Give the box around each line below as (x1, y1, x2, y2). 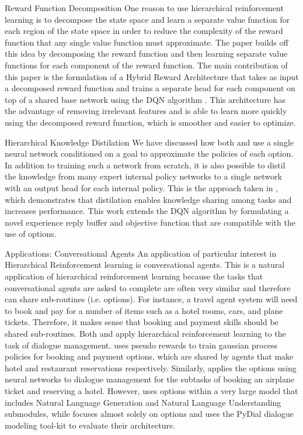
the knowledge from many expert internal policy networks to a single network (5, 170, 282, 182)
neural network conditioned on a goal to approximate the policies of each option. (5, 147, 294, 160)
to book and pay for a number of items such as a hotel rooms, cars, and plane (5, 304, 283, 316)
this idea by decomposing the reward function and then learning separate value (5, 47, 288, 60)
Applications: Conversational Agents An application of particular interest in (5, 247, 277, 259)
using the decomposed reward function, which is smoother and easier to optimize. (5, 116, 296, 128)
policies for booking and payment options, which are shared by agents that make (5, 350, 294, 362)
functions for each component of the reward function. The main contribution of (5, 58, 288, 71)
